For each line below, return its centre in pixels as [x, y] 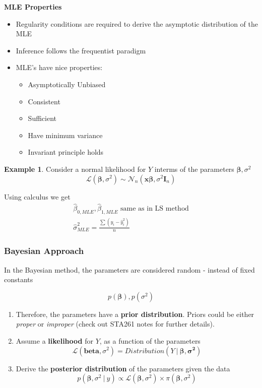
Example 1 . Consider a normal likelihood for [75, 169]
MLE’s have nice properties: [59, 67]
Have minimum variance [65, 135]
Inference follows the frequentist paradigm [81, 50]
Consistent [44, 101]
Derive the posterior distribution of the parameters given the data [123, 368]
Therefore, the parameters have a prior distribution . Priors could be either [135, 314]
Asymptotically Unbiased [67, 84]
